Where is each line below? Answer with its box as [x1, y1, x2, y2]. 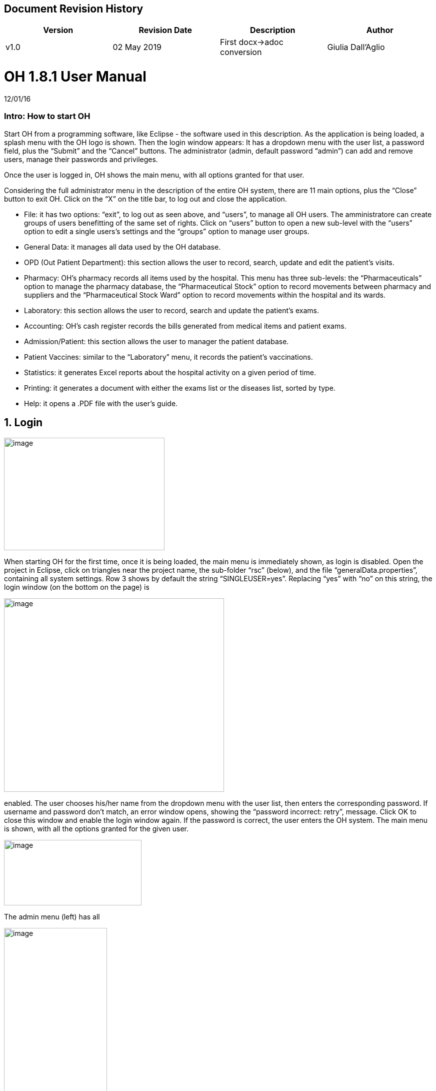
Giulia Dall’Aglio [327, 42, 385, 53]
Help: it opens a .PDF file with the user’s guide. [24, 399, 178, 408]
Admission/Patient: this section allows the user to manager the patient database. [24, 337, 289, 346]
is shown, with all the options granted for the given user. [4, 824, 188, 833]
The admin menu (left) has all [4, 912, 100, 921]
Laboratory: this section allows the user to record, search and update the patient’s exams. [24, 306, 319, 315]
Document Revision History [4, 3, 143, 15]
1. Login [4, 416, 43, 429]
